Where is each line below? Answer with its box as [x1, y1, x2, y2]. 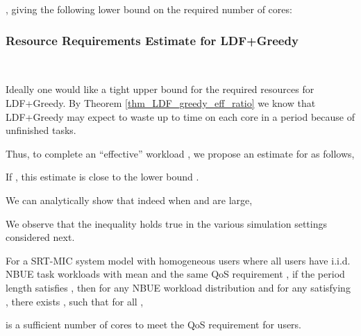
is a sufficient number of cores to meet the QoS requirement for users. [6, 317, 302, 332]
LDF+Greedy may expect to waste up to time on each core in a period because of [6, 109, 355, 124]
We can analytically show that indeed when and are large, [6, 192, 253, 207]
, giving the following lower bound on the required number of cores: [6, 2, 292, 16]
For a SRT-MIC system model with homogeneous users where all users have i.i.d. [6, 253, 351, 267]
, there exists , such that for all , [6, 294, 144, 308]
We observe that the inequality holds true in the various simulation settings [6, 216, 327, 230]
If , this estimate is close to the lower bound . [6, 169, 199, 184]
